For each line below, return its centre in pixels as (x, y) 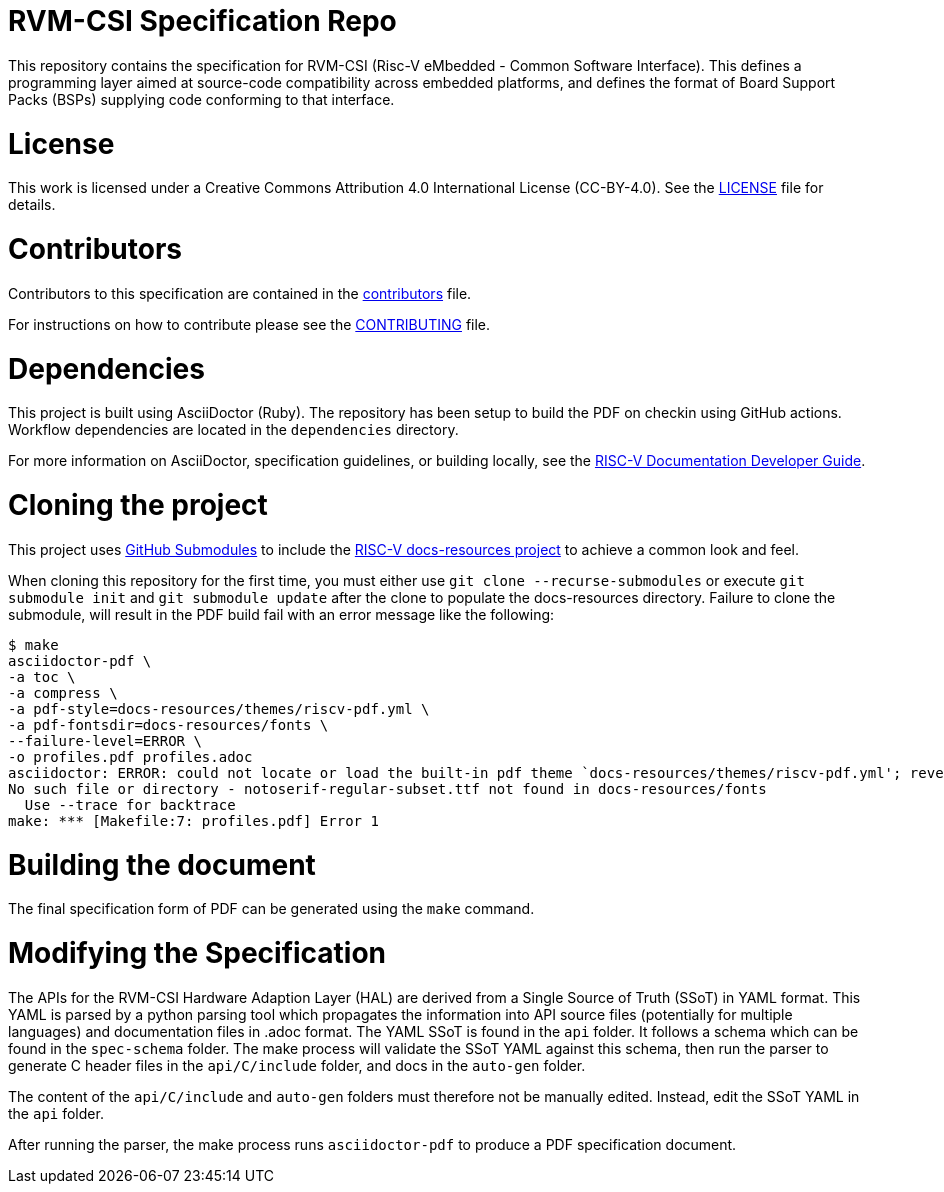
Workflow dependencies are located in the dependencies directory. (233, 430)
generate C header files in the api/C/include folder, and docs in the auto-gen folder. (297, 1065)
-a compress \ (63, 692)
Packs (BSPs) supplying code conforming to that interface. (201, 99)
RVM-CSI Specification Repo (202, 21)
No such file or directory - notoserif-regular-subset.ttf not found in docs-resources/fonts (387, 788)
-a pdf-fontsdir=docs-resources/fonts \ (168, 724)
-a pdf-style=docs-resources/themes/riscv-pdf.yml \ (219, 708)
